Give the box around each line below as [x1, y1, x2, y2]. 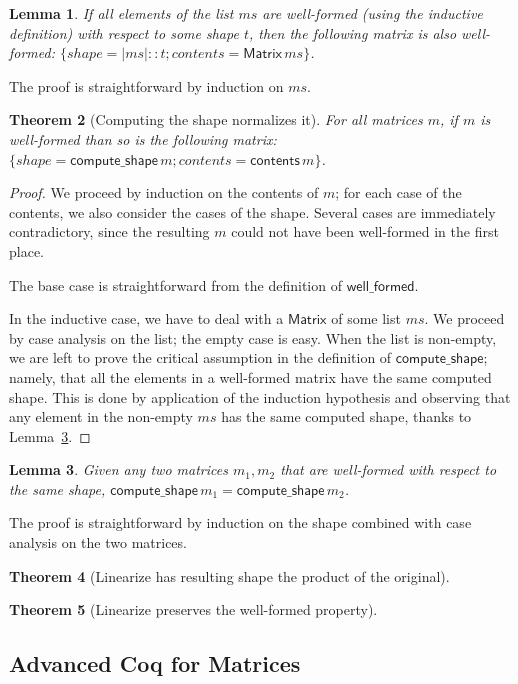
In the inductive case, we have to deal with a [9, 308, 284, 329]
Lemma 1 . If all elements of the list [9, 3, 234, 23]
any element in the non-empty [9, 406, 193, 427]
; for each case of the [335, 182, 462, 203]
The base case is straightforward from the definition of [9, 274, 342, 295]
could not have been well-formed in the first [231, 221, 499, 242]
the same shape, [9, 478, 106, 499]
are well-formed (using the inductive [262, 3, 483, 23]
